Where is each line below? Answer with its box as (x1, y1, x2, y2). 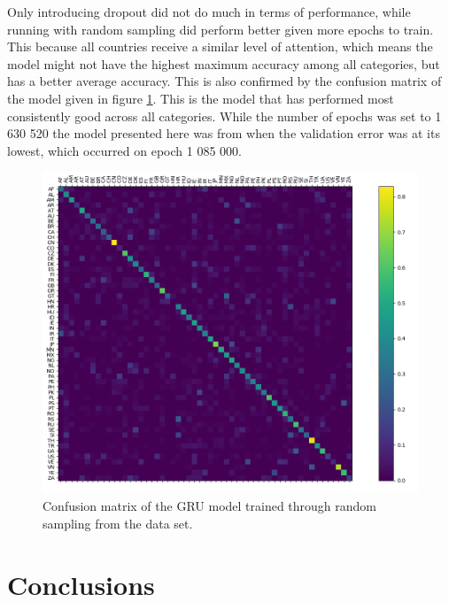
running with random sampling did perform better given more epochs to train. (7, 19, 434, 38)
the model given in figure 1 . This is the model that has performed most (7, 89, 394, 107)
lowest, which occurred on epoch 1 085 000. (7, 141, 242, 159)
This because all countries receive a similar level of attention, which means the (7, 37, 433, 56)
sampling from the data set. (43, 513, 193, 532)
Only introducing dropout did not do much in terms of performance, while (7, 3, 411, 20)
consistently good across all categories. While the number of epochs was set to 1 (7, 106, 442, 125)
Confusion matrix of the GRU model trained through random (43, 497, 377, 515)
